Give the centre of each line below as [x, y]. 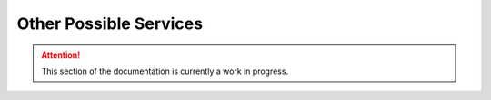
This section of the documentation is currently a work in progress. [165, 71]
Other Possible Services [110, 23]
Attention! [61, 55]
